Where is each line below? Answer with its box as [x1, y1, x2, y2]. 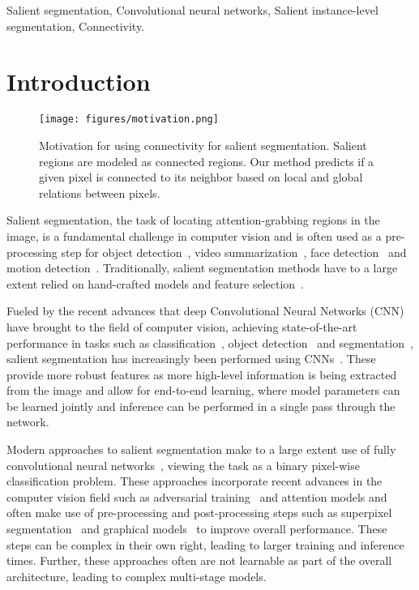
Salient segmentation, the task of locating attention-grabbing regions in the [6, 212, 380, 229]
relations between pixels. [39, 184, 160, 201]
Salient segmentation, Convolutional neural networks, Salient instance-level [6, 2, 378, 18]
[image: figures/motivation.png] [39, 113, 219, 126]
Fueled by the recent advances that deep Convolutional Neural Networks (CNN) [6, 302, 404, 319]
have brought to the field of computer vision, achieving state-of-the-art [6, 318, 357, 335]
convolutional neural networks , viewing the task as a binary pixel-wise [6, 456, 360, 473]
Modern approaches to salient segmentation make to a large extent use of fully [6, 441, 396, 458]
